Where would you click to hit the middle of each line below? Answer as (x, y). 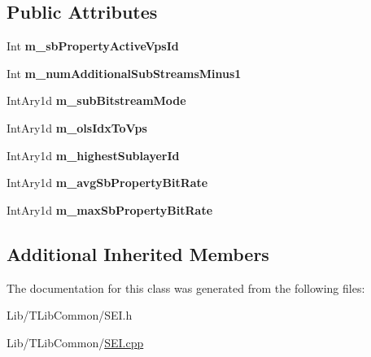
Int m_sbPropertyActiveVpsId (93, 46)
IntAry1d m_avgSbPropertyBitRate (107, 183)
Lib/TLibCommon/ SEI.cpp (75, 342)
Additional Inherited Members (138, 253)
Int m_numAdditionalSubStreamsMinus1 (124, 73)
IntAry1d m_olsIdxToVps (77, 127)
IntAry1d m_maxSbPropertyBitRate (110, 209)
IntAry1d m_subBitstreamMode (96, 100)
